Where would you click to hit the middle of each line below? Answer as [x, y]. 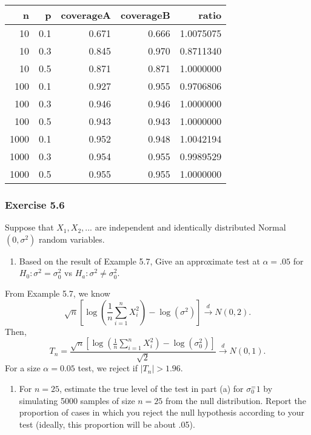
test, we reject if [108, 368]
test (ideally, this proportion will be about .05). [107, 424]
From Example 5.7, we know [58, 293]
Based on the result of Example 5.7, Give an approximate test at [139, 261]
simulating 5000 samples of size [77, 400]
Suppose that [29, 227]
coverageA [86, 15]
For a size [23, 368]
